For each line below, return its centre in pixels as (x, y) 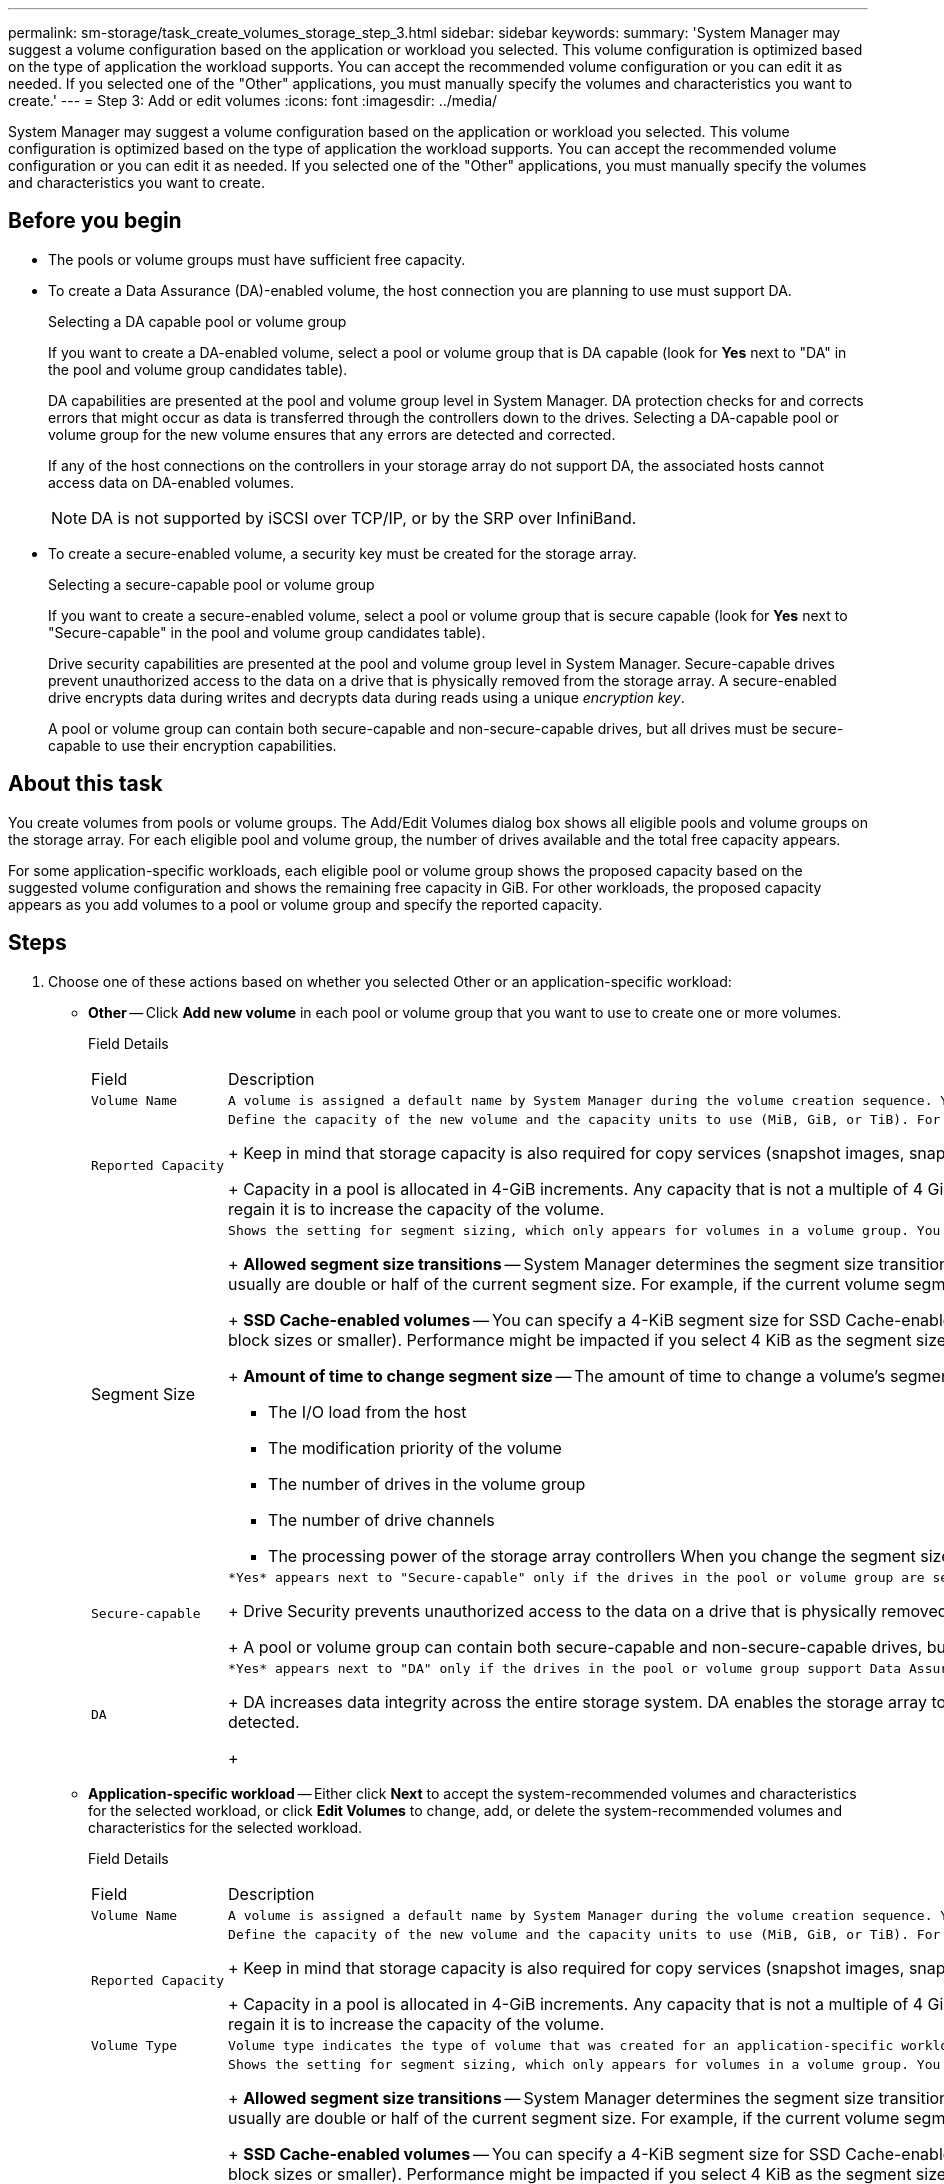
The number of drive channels (381, 1519)
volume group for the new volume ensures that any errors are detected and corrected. (332, 434)
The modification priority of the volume (415, 1447)
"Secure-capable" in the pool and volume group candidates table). (267, 632)
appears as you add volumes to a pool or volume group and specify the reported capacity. (305, 904)
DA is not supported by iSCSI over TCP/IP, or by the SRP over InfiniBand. (364, 517)
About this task (85, 784)
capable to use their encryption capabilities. (192, 745)
